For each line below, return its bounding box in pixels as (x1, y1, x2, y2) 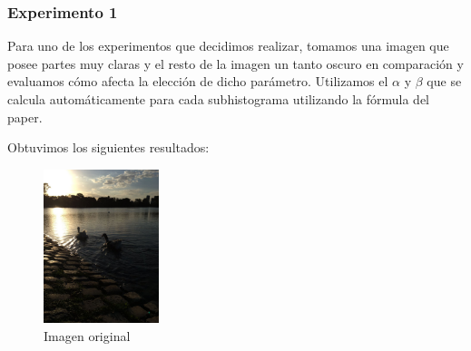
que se (427, 72, 462, 91)
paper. (7, 107, 43, 126)
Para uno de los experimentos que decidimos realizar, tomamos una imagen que (7, 36, 449, 55)
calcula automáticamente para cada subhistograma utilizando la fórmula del (7, 90, 430, 108)
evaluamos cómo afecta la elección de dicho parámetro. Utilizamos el (7, 72, 388, 91)
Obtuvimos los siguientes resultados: (7, 138, 210, 157)
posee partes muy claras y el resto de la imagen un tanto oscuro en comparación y (7, 54, 464, 73)
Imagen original (44, 326, 131, 345)
